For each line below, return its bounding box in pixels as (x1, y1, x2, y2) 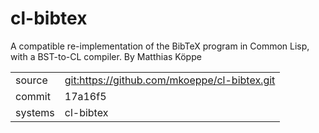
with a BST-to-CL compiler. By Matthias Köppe (10, 50, 202, 62)
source (15, 73, 48, 87)
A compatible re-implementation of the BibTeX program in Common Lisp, (10, 40, 310, 52)
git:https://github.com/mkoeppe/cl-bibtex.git (64, 73, 276, 87)
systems (15, 105, 55, 119)
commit (15, 89, 51, 103)
